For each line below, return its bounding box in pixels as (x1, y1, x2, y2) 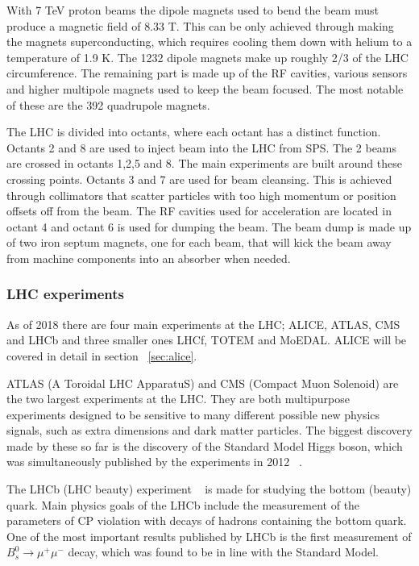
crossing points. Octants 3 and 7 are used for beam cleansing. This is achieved (6, 170, 392, 187)
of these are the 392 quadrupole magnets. (6, 96, 210, 113)
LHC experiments (6, 284, 124, 304)
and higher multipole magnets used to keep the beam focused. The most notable (6, 80, 404, 97)
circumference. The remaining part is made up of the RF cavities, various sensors (6, 65, 408, 81)
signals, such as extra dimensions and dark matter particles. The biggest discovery (6, 422, 413, 439)
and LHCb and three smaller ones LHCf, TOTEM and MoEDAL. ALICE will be (6, 331, 407, 348)
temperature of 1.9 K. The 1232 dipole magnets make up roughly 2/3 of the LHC (6, 48, 409, 65)
